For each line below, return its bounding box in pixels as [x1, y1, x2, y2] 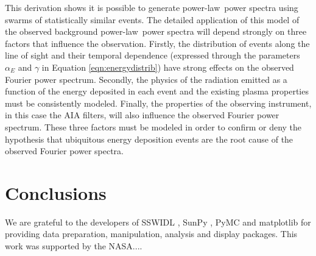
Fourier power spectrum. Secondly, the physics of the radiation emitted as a [5, 73, 287, 85]
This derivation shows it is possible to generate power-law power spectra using [5, 1, 298, 13]
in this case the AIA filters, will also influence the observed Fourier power [5, 108, 279, 121]
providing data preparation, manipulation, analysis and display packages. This [5, 227, 298, 240]
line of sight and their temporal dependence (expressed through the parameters [5, 49, 300, 62]
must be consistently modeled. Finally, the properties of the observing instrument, [5, 96, 312, 109]
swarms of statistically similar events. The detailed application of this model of [5, 13, 300, 26]
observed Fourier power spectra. [5, 144, 124, 157]
